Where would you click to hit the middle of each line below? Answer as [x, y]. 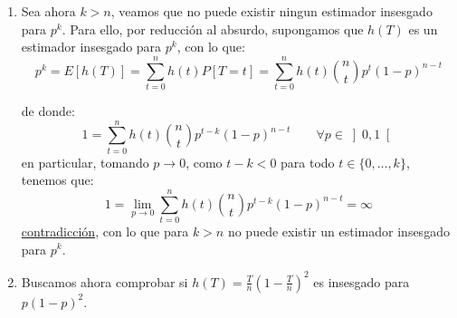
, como [204, 162]
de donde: [48, 110]
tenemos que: [57, 180]
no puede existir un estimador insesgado [338, 231]
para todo [308, 162]
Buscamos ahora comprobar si [105, 281]
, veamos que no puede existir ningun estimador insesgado [271, 11]
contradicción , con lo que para [105, 231]
